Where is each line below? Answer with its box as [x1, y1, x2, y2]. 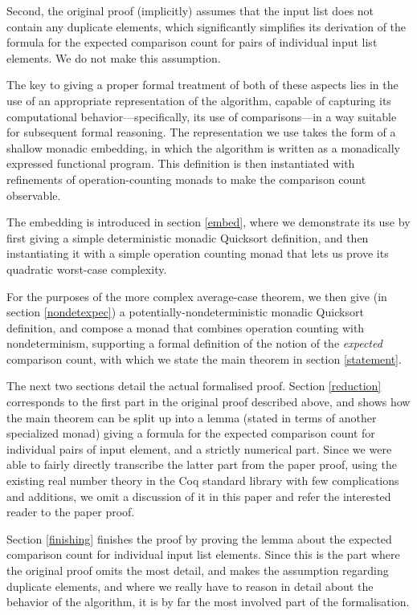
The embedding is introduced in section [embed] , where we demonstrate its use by [6, 214, 411, 230]
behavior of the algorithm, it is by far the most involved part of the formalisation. [6, 593, 410, 610]
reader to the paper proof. [6, 503, 135, 520]
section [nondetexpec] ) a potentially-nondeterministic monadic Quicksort [6, 303, 364, 320]
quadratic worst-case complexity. [6, 260, 167, 277]
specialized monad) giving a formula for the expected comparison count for [6, 425, 375, 442]
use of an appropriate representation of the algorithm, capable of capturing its [6, 92, 391, 108]
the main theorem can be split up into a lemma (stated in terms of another [6, 409, 377, 426]
